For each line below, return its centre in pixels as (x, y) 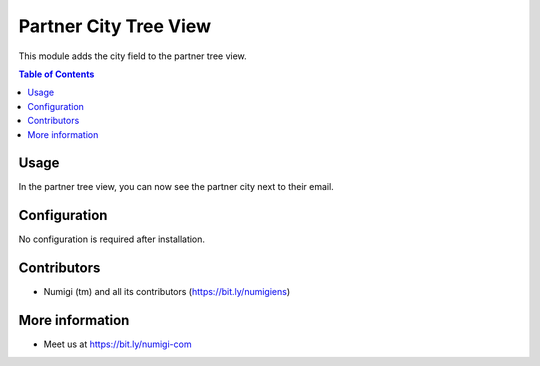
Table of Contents (56, 74)
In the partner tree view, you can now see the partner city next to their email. (176, 187)
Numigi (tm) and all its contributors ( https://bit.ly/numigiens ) (167, 292)
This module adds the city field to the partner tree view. (132, 56)
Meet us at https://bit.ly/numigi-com (117, 344)
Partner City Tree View (115, 26)
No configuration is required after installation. (111, 239)
